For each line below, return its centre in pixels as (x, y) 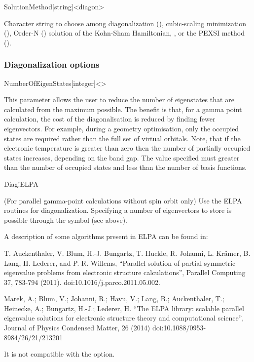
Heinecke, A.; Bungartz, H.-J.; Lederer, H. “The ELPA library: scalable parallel (124, 308)
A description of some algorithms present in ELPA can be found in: (106, 236)
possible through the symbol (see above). (66, 220)
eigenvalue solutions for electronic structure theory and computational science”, (124, 318)
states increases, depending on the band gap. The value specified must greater (122, 157)
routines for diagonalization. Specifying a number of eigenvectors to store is (118, 210)
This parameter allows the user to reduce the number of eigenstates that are (119, 100)
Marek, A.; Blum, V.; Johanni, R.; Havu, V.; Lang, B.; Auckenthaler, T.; (114, 299)
